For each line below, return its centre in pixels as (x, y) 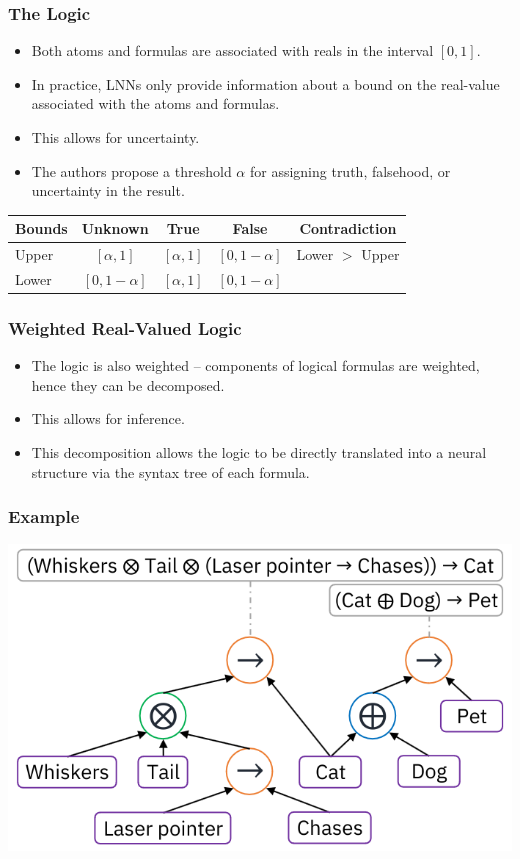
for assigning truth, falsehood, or (350, 170)
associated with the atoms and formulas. (155, 103)
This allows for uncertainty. (115, 137)
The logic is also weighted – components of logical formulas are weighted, (255, 365)
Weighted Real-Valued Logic (125, 327)
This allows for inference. (108, 418)
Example (44, 516)
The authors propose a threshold (131, 170)
